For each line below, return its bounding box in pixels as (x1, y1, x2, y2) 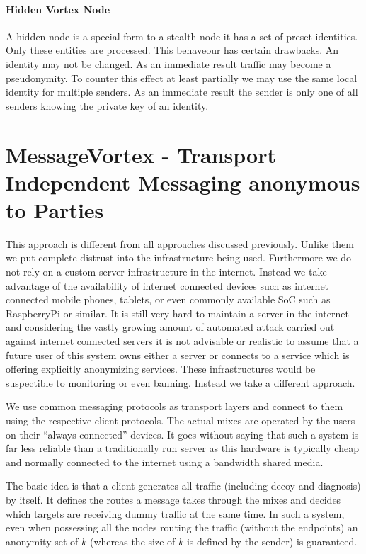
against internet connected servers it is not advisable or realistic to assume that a (6, 334, 359, 349)
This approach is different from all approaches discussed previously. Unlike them (6, 236, 354, 251)
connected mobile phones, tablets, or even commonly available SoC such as (6, 292, 331, 307)
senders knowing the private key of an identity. (6, 98, 209, 113)
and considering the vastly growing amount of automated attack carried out (6, 320, 335, 334)
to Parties (6, 195, 104, 224)
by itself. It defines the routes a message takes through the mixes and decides (6, 492, 341, 507)
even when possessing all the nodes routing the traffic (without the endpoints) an (6, 520, 358, 535)
